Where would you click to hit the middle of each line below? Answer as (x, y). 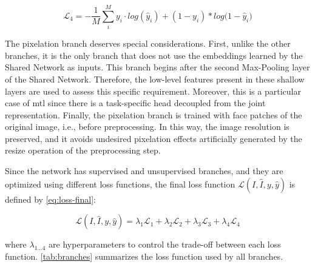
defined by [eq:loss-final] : (50, 199)
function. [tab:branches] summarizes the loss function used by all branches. (144, 256)
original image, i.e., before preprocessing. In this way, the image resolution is (147, 127)
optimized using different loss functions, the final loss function (120, 184)
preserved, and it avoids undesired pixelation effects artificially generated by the (154, 138)
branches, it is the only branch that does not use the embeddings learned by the (154, 55)
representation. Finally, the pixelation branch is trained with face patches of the (154, 114)
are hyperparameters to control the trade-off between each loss (165, 244)
